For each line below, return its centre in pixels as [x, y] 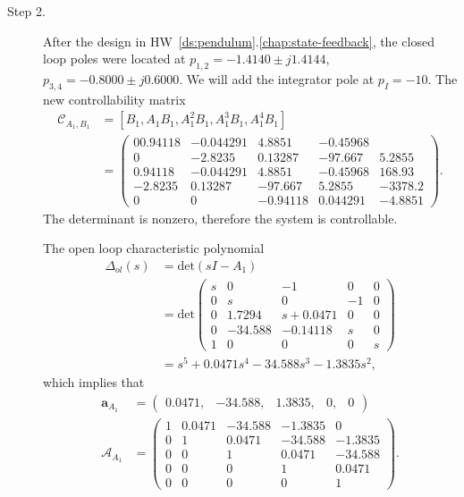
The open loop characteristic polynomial [154, 248]
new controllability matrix [114, 99]
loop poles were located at [114, 59]
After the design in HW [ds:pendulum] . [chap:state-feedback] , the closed [239, 41]
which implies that [94, 382]
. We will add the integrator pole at [277, 78]
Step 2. [26, 11]
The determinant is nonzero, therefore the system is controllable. [220, 218]
